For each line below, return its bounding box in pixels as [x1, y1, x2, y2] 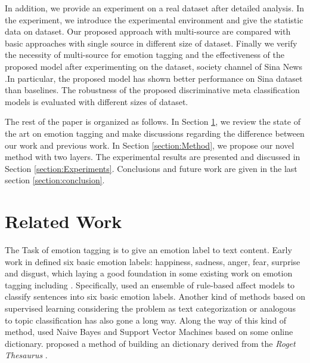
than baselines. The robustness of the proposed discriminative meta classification [5, 84, 300, 96]
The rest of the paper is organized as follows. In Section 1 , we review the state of [5, 115, 300, 128]
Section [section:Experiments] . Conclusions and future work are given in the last [5, 162, 297, 174]
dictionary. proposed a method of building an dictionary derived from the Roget [5, 337, 296, 349]
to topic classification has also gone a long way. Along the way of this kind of [5, 313, 287, 326]
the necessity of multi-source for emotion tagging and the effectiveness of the [5, 48, 285, 61]
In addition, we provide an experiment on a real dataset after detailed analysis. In [5, 2, 305, 14]
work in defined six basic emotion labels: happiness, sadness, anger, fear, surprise [5, 255, 300, 267]
